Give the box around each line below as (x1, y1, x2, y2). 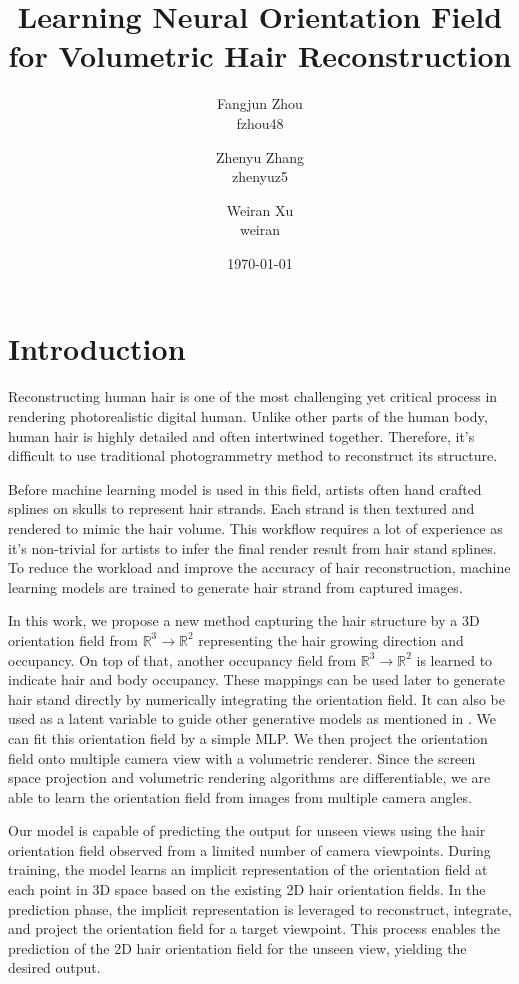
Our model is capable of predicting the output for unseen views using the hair (8, 820, 486, 841)
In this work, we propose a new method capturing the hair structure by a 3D (8, 610, 480, 631)
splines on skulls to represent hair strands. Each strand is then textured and (8, 498, 475, 519)
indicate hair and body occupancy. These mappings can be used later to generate (8, 669, 505, 690)
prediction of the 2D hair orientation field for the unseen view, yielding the (8, 937, 467, 958)
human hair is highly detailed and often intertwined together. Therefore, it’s (8, 425, 475, 446)
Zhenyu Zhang (216, 146, 304, 167)
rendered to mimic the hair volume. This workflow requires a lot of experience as (8, 517, 503, 538)
